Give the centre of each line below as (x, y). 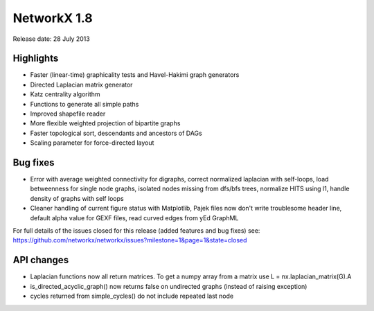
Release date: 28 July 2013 (51, 39)
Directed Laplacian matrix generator (81, 85)
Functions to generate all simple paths (84, 104)
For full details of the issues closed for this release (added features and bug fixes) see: (136, 231)
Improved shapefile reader (68, 114)
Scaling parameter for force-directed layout (92, 143)
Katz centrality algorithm (65, 94)
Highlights (36, 59)
